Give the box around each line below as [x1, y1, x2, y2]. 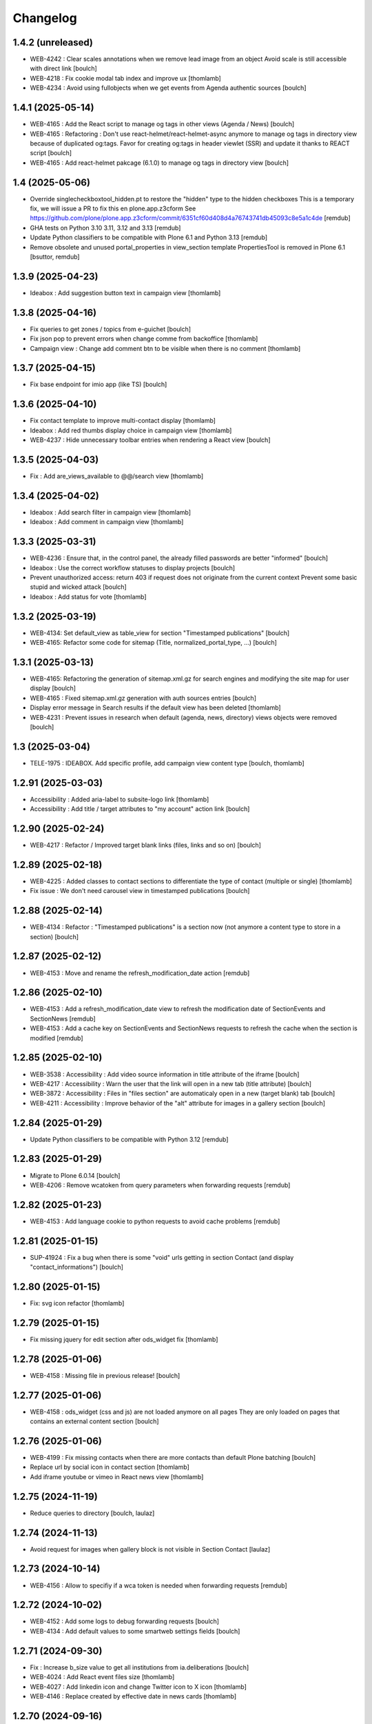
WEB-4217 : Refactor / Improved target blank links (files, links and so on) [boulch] [30, 841, 262, 850]
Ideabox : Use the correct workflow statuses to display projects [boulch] [30, 563, 236, 572]
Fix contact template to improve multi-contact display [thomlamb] [30, 417, 216, 425]
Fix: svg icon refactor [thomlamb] [30, 1299, 125, 1307]
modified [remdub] [30, 1034, 83, 1042]
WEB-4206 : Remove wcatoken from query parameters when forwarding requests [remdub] [30, 1181, 291, 1189]
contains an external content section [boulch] [30, 1417, 159, 1425]
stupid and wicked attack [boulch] [30, 583, 127, 591]
